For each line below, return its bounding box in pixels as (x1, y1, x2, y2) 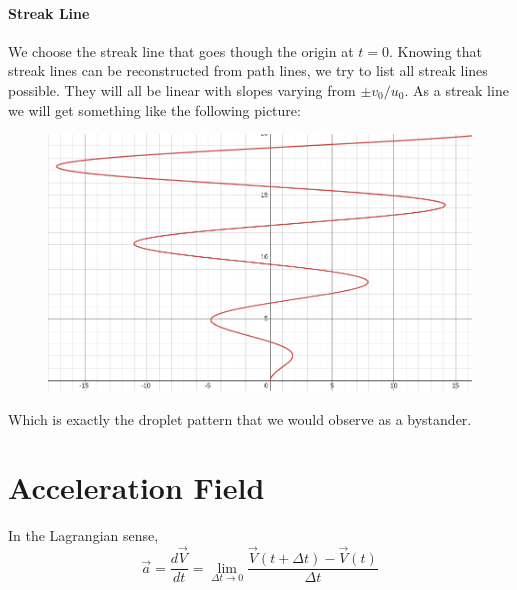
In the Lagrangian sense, (8, 525, 159, 546)
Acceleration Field (8, 467, 265, 508)
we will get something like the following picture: (8, 99, 301, 120)
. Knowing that (389, 40, 482, 61)
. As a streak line (404, 79, 509, 100)
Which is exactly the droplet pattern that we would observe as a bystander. (8, 408, 472, 429)
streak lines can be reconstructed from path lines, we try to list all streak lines (8, 60, 488, 81)
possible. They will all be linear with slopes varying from (8, 79, 356, 100)
